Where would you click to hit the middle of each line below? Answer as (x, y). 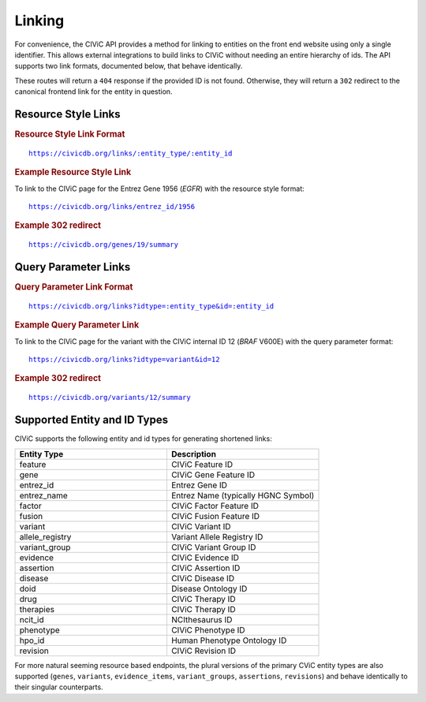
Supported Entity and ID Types (92, 420)
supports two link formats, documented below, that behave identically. (129, 66)
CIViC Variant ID (201, 526)
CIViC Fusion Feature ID (215, 516)
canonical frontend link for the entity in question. (93, 91)
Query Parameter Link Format (74, 287)
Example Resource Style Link (73, 172)
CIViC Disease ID (203, 578)
